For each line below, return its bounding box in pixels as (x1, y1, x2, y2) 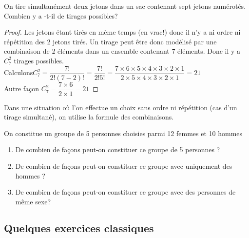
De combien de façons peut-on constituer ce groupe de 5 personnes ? (15, 144, 220, 155)
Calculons (4, 67, 33, 78)
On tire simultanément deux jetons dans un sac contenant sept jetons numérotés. (4, 1, 246, 11)
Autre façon (4, 83, 39, 94)
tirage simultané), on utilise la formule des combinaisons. (4, 112, 174, 122)
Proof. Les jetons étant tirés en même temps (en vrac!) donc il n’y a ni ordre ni (4, 27, 241, 37)
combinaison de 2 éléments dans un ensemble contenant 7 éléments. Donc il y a (4, 46, 241, 56)
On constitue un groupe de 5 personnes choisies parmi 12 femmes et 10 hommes (4, 128, 243, 138)
